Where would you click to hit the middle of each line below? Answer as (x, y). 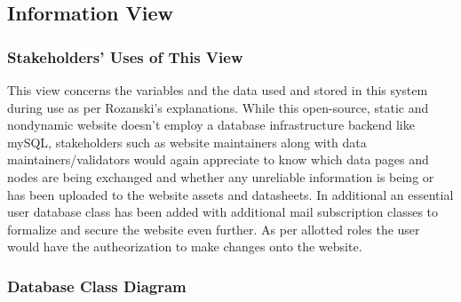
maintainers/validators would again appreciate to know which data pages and (218, 159)
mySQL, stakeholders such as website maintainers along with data (187, 142)
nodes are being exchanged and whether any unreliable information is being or (221, 176)
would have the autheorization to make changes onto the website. (185, 246)
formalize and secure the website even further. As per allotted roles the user (214, 229)
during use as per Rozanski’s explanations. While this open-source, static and (218, 107)
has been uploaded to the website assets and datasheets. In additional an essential (230, 194)
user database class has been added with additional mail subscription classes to (223, 212)
